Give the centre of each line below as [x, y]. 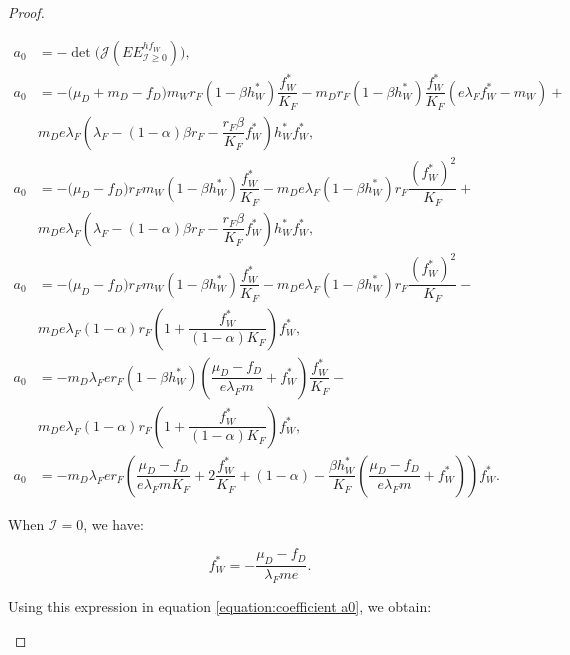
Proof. [26, 12]
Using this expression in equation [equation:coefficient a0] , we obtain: [220, 606]
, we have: [113, 523]
